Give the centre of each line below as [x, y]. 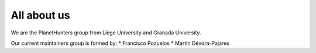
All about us [40, 15]
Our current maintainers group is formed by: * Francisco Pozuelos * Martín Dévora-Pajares [120, 43]
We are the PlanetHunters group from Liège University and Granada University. [106, 33]
